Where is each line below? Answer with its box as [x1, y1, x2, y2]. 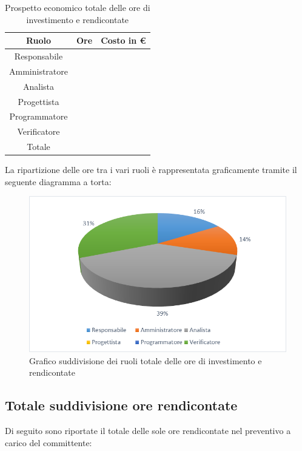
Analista [22, 80, 55, 92]
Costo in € [101, 34, 146, 47]
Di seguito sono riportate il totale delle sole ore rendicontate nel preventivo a [5, 424, 291, 436]
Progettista [18, 95, 59, 107]
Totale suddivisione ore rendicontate [5, 396, 238, 415]
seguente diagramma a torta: [5, 175, 112, 188]
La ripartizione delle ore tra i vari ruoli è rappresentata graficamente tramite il [5, 163, 297, 176]
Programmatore [9, 110, 68, 123]
